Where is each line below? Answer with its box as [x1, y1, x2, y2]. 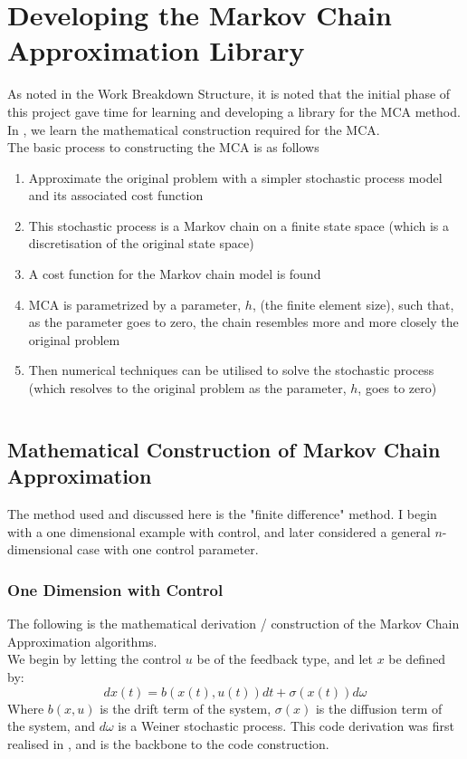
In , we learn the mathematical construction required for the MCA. [7, 120, 380, 139]
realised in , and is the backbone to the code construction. [7, 734, 329, 753]
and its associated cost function [28, 186, 204, 205]
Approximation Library [7, 32, 305, 69]
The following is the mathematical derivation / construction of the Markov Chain [7, 614, 460, 633]
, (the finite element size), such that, [252, 294, 454, 313]
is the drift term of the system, [100, 698, 272, 717]
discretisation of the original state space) [28, 234, 254, 253]
